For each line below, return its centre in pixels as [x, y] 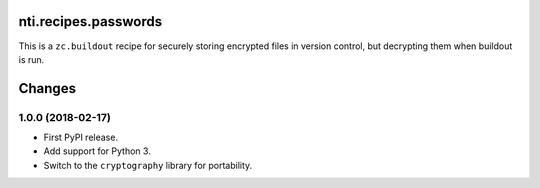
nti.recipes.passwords [90, 21]
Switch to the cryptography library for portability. [148, 165]
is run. [31, 59]
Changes [47, 88]
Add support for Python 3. [97, 151]
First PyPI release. [81, 137]
